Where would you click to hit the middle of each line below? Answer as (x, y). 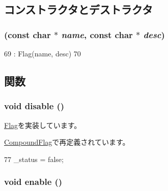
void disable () (34, 106)
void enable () (33, 182)
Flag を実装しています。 (43, 125)
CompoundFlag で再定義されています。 (67, 142)
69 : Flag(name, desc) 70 (43, 53)
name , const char (97, 34)
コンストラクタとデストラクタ (78, 9)
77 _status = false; (34, 159)
